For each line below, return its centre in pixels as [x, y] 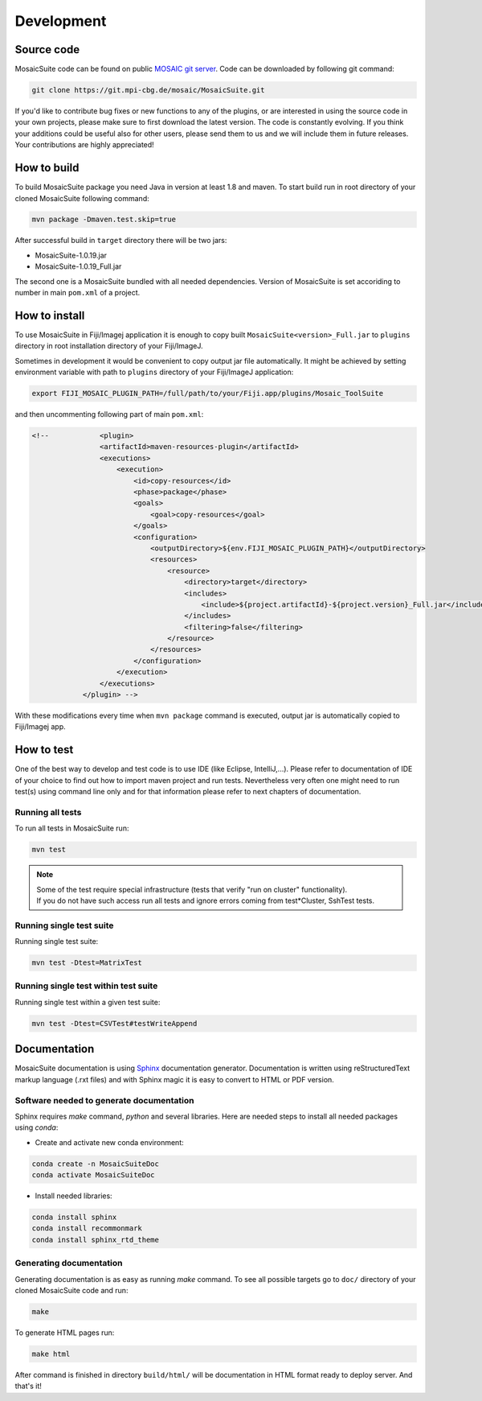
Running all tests [48, 812]
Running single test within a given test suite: [88, 1002]
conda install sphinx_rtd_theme [96, 1240]
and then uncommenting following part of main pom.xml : [109, 414]
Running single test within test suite [86, 986]
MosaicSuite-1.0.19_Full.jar [78, 266]
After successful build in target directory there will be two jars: [121, 241]
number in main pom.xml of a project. [78, 293]
